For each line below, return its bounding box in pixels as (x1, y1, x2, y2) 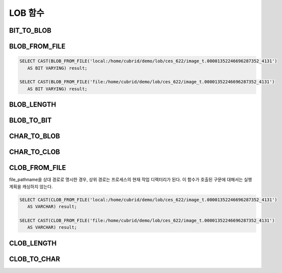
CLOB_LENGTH (9, 239, 57, 247)
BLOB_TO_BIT (9, 116, 52, 125)
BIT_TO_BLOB (9, 26, 52, 35)
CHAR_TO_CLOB (9, 148, 60, 156)
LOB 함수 (9, 7, 44, 18)
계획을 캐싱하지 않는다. (9, 183, 53, 189)
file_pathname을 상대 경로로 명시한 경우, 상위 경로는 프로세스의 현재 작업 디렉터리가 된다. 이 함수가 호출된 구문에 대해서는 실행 (9, 176, 252, 183)
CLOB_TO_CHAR (9, 255, 60, 263)
